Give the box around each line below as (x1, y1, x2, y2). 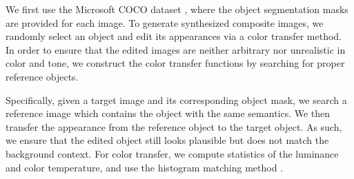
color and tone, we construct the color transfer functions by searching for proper (6, 56, 345, 70)
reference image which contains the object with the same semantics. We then (6, 106, 331, 120)
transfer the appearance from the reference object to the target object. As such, (6, 119, 342, 134)
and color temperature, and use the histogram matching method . (6, 160, 284, 174)
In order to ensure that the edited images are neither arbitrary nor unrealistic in (6, 42, 346, 56)
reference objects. (6, 69, 79, 83)
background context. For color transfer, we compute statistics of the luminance (6, 146, 339, 160)
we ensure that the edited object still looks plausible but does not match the (6, 133, 329, 147)
